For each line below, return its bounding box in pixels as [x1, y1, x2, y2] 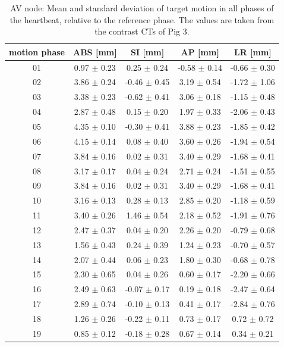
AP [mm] [181, 45, 219, 58]
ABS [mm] [73, 45, 117, 58]
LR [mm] [233, 45, 272, 58]
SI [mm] [130, 45, 165, 58]
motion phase [9, 45, 65, 58]
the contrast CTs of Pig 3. [94, 25, 190, 37]
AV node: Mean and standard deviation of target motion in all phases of [10, 2, 274, 14]
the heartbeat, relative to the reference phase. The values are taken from [10, 13, 274, 26]
